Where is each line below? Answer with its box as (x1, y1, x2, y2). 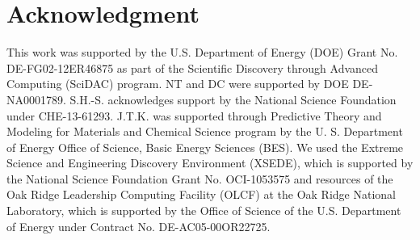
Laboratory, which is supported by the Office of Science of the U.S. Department (6, 202, 401, 219)
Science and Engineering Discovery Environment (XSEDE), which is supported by (6, 154, 414, 171)
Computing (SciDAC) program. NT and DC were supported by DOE (6, 75, 349, 92)
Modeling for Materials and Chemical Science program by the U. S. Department (6, 123, 403, 140)
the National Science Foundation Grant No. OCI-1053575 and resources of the (6, 170, 393, 187)
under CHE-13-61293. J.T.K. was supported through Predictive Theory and (6, 107, 382, 124)
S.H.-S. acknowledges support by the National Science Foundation (69, 91, 397, 107)
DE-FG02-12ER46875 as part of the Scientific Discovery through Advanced (6, 59, 379, 76)
